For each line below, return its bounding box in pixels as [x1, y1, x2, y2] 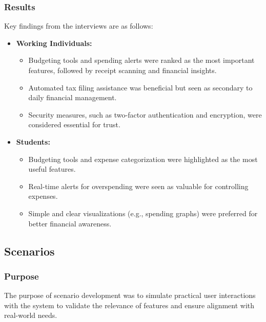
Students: [16, 136, 50, 147]
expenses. [28, 191, 58, 201]
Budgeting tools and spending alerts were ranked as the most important [28, 55, 255, 65]
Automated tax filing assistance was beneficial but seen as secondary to [28, 82, 253, 93]
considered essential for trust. [28, 119, 120, 130]
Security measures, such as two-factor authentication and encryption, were [28, 109, 262, 120]
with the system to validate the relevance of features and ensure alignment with [4, 300, 255, 310]
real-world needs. [4, 310, 57, 320]
